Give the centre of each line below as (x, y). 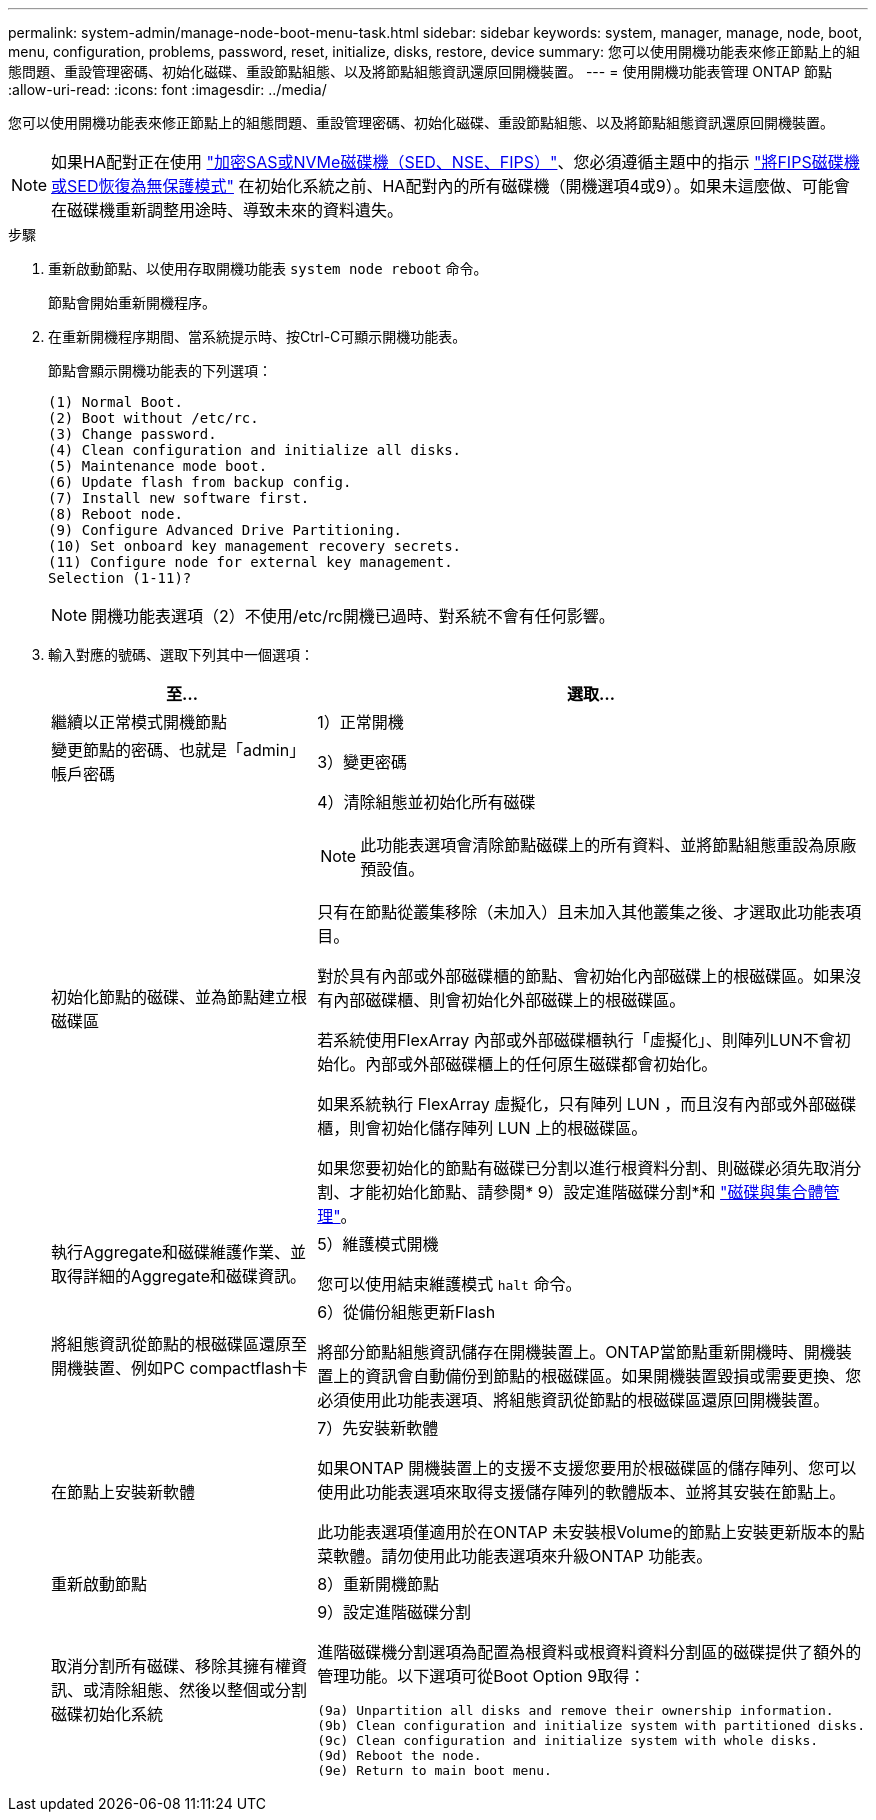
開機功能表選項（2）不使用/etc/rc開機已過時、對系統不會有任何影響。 (353, 616)
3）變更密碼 (362, 762)
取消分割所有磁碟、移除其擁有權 (171, 1665)
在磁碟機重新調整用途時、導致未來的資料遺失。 (227, 210)
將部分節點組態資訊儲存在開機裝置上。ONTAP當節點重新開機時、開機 (576, 1352)
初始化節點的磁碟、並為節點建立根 (179, 997)
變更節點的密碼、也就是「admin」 (178, 750)
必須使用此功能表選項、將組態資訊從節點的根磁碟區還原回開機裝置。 (573, 1400)
